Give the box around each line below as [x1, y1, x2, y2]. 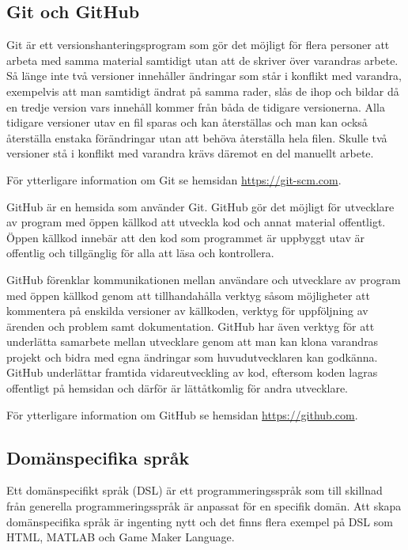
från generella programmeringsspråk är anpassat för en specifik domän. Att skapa [6, 498, 402, 514]
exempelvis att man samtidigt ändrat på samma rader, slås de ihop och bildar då [6, 82, 399, 99]
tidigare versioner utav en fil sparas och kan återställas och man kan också [6, 114, 368, 131]
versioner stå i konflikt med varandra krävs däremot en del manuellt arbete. [6, 145, 374, 161]
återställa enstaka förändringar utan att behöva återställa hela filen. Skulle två [6, 129, 387, 146]
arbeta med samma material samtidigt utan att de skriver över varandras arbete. [6, 51, 399, 68]
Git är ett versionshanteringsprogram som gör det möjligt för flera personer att [6, 36, 390, 53]
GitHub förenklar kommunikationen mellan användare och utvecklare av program [6, 271, 401, 287]
